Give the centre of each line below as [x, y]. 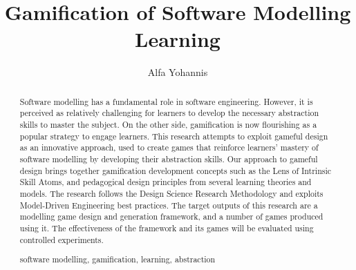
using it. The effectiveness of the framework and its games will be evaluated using [167, 228]
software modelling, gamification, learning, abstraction [118, 259]
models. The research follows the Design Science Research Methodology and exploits [171, 193]
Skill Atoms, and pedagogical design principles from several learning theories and [166, 182]
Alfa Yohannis [178, 72]
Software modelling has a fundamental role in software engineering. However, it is [166, 101]
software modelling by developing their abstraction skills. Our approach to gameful [169, 158]
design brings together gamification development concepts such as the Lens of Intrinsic [176, 170]
